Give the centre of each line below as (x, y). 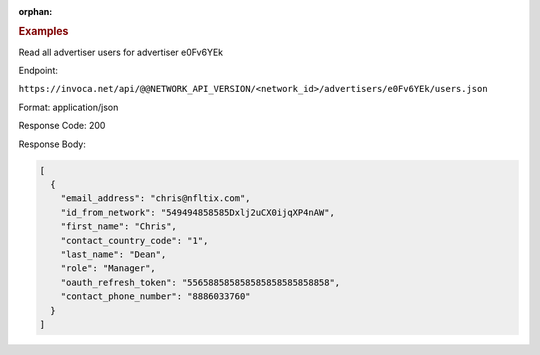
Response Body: (52, 144)
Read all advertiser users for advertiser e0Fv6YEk (121, 52)
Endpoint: (38, 71)
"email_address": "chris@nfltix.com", (155, 198)
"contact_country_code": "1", (134, 240)
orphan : (35, 11)
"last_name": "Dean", (113, 254)
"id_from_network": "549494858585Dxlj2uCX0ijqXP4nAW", (197, 212)
